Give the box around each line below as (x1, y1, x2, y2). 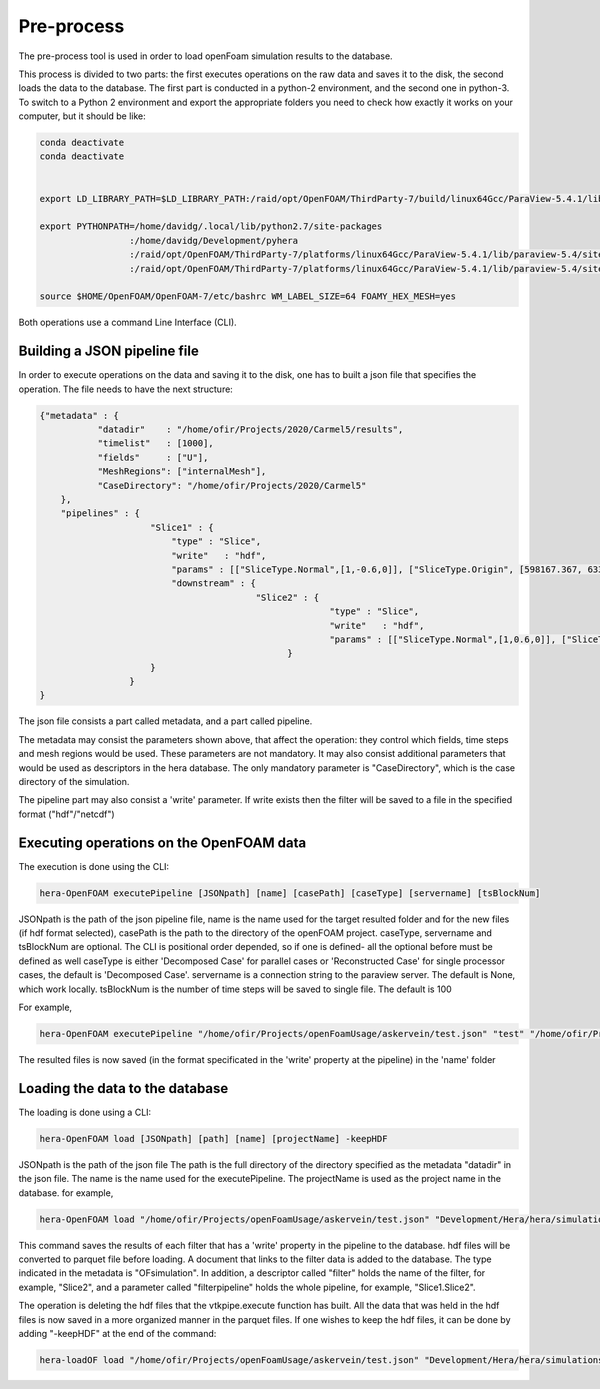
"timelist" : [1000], (97, 438, 214, 449)
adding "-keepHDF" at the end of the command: (18, 1327, 217, 1339)
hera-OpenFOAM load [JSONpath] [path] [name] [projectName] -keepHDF (39, 1133, 388, 1144)
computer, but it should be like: (18, 110, 147, 122)
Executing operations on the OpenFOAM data (18, 834, 307, 851)
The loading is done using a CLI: (18, 1106, 152, 1118)
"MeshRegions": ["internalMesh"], (97, 466, 267, 477)
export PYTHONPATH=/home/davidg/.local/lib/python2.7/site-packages (39, 221, 383, 232)
